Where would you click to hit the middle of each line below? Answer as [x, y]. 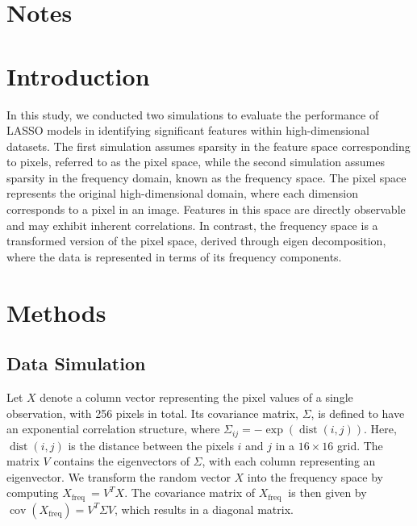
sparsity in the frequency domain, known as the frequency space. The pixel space [206, 177]
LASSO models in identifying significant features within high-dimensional [188, 130]
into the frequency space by [315, 476]
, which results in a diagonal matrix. [204, 509]
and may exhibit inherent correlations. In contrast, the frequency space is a [192, 225]
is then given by [327, 493]
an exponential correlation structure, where [113, 429]
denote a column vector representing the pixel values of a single [196, 397]
